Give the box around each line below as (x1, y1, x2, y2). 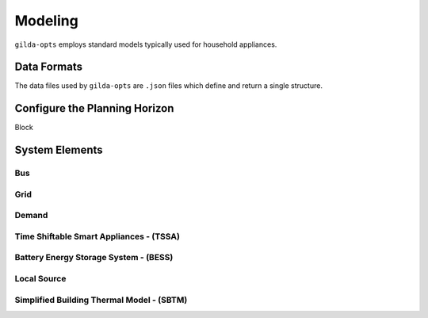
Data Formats (14, 60, 83, 74)
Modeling (14, 12, 78, 29)
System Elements (14, 144, 103, 157)
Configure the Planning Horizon (14, 102, 174, 115)
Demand (14, 210, 48, 221)
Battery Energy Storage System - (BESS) (14, 252, 174, 263)
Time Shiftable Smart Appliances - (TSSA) (14, 231, 180, 242)
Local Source (14, 273, 67, 284)
